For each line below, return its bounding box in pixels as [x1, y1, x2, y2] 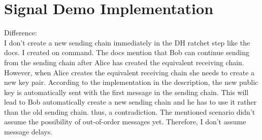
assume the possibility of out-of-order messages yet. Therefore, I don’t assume [4, 116, 246, 127]
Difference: [4, 27, 37, 38]
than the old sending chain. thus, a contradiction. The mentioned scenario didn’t [4, 106, 255, 117]
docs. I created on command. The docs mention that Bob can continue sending [4, 47, 250, 58]
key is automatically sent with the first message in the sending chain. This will [4, 86, 249, 97]
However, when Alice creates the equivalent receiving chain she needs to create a [4, 67, 255, 77]
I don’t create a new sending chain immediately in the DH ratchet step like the [4, 37, 250, 48]
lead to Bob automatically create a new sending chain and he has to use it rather [4, 97, 257, 107]
